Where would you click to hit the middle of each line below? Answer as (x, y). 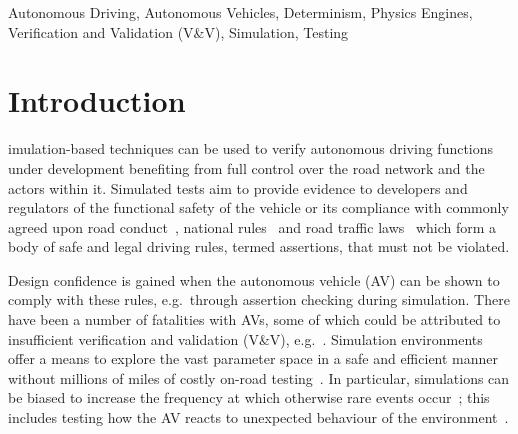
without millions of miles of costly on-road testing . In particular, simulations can (259, 377)
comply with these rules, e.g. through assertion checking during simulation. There (259, 299)
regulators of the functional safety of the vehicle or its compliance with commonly (258, 207)
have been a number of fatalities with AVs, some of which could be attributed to (254, 319)
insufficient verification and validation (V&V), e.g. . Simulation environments (245, 338)
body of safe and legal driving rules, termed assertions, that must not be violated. (259, 246)
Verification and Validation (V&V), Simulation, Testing (178, 31)
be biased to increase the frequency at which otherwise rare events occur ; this (249, 397)
